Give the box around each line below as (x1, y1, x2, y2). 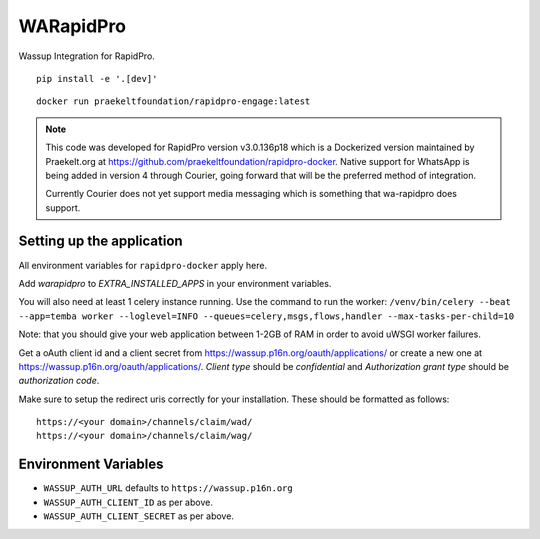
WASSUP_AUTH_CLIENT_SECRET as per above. (43, 510, 235, 522)
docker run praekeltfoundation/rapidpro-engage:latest (36, 96, 311, 107)
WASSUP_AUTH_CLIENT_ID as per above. (43, 496, 214, 508)
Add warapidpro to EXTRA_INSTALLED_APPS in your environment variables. (18, 277, 332, 289)
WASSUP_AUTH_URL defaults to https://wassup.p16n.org (43, 482, 294, 494)
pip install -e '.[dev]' (36, 73, 158, 84)
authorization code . (18, 375, 100, 387)
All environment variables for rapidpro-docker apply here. (18, 259, 268, 271)
